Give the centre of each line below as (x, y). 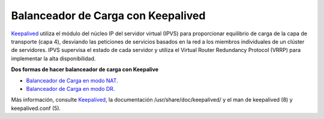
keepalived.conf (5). (36, 108)
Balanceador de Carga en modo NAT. (72, 80)
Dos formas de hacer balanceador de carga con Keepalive (85, 69)
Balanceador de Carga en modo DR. (70, 89)
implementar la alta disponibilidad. (53, 58)
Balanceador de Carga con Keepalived (108, 16)
